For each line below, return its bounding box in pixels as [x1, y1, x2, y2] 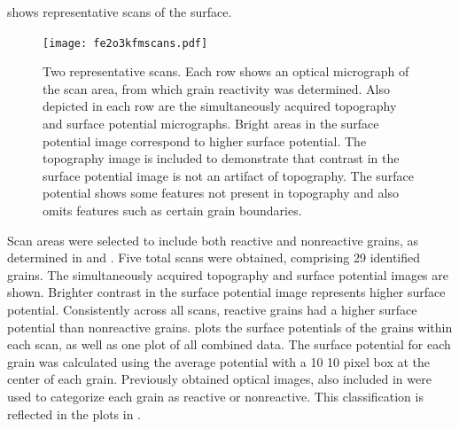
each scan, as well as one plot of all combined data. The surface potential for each [7, 335, 451, 354]
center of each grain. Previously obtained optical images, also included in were [7, 370, 432, 388]
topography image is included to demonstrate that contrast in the [43, 149, 400, 168]
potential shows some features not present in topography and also [43, 183, 399, 202]
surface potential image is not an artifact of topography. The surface [43, 166, 414, 184]
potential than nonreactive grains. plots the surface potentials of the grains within [7, 317, 453, 336]
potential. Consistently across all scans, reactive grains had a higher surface [7, 300, 417, 318]
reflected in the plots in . [7, 404, 142, 423]
